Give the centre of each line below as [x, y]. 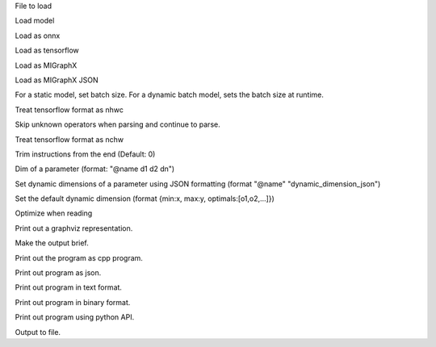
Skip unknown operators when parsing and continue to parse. [118, 124]
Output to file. [38, 332]
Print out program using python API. [75, 317]
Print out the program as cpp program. [79, 257]
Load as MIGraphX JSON [57, 80]
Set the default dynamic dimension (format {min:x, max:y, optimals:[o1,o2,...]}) [145, 199]
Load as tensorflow [47, 50]
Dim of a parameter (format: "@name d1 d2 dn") [95, 169]
